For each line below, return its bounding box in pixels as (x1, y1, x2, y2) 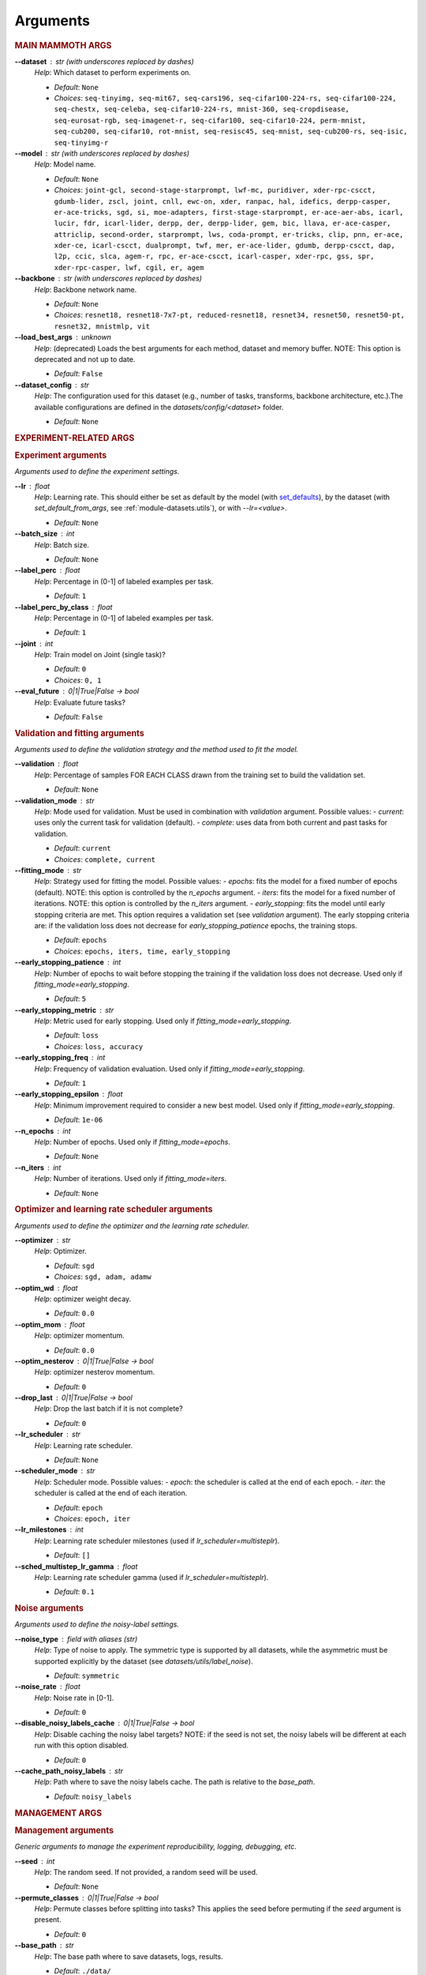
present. (34, 1915, 62, 1924)
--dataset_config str (14, 380, 90, 389)
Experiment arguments (14, 450, 107, 461)
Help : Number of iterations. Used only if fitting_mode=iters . (34, 1174, 227, 1183)
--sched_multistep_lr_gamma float (14, 1561, 138, 1571)
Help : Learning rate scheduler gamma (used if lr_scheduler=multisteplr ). (34, 1572, 269, 1582)
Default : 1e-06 (54, 1115, 103, 1125)
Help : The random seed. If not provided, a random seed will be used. (34, 1867, 258, 1876)
